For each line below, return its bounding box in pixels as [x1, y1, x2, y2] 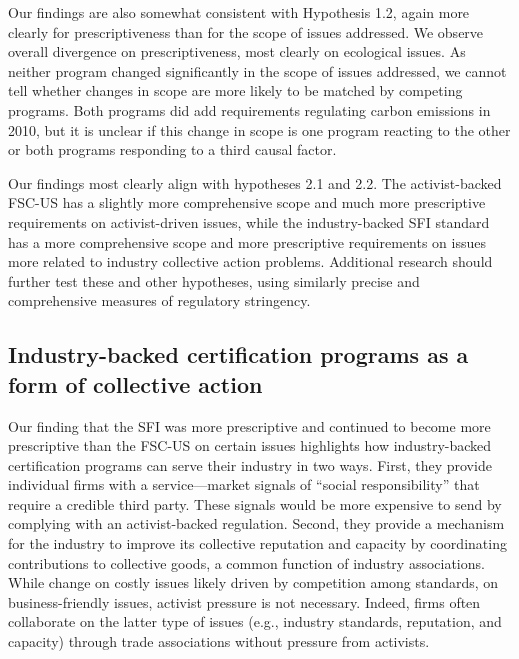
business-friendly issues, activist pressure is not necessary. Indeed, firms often [8, 591, 481, 612]
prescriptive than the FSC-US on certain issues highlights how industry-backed [8, 435, 492, 456]
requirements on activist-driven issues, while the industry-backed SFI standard [8, 211, 490, 232]
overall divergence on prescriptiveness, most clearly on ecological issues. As [8, 41, 466, 62]
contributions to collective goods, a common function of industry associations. [8, 552, 485, 573]
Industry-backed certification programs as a [8, 339, 469, 370]
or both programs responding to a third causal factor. [8, 139, 337, 160]
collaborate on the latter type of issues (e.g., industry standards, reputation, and [8, 611, 502, 632]
